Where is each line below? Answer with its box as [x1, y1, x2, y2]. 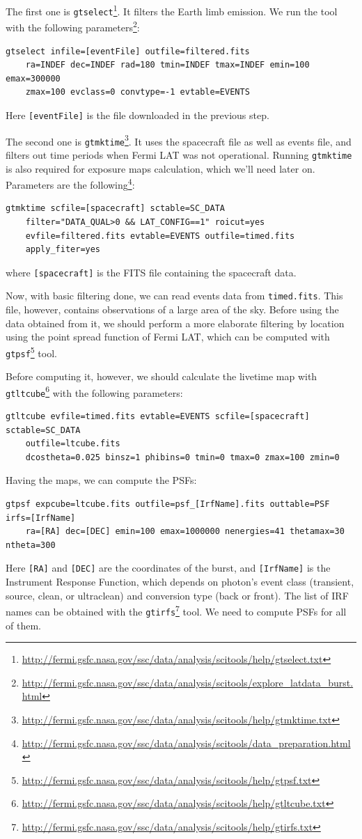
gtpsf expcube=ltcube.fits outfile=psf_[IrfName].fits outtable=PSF [6, 499, 330, 510]
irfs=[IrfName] [6, 512, 76, 523]
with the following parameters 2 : [6, 18, 140, 34]
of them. [6, 618, 41, 632]
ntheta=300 [6, 540, 56, 550]
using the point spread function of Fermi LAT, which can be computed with [6, 329, 330, 344]
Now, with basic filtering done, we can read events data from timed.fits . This [6, 288, 343, 303]
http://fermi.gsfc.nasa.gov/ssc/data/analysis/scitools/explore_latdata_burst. [22, 675, 354, 689]
